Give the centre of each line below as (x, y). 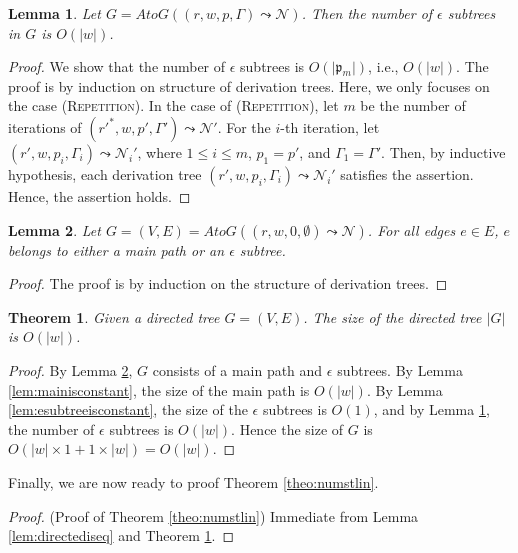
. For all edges (411, 229)
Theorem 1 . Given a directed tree (114, 316)
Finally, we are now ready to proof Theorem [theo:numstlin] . (193, 481)
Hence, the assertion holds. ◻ (99, 195)
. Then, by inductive (443, 151)
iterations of (45, 126)
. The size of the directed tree (392, 316)
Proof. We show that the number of (117, 66)
